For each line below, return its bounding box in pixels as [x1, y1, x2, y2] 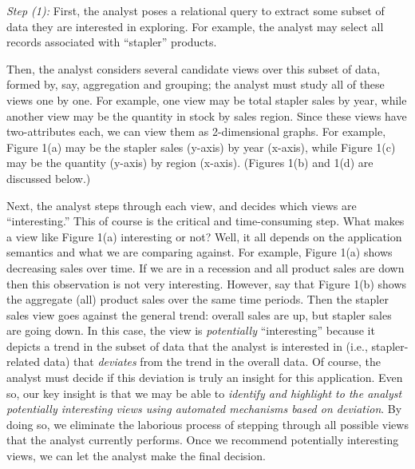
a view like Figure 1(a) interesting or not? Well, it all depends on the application [6, 228, 402, 244]
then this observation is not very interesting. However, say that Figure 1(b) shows [6, 275, 407, 292]
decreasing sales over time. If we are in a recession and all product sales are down [6, 259, 405, 276]
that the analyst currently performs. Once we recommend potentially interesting [6, 431, 399, 448]
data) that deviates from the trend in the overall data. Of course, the [43, 353, 381, 370]
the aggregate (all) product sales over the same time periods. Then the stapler [6, 291, 389, 308]
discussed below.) [6, 169, 91, 186]
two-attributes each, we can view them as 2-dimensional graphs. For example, [6, 123, 386, 140]
